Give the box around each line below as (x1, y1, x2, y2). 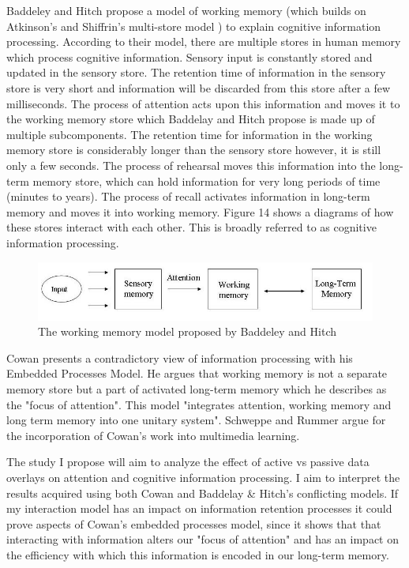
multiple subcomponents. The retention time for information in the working (6, 126, 373, 142)
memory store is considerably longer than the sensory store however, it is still (6, 141, 381, 158)
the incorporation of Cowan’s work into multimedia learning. (6, 427, 300, 443)
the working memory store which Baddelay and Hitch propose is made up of (6, 111, 375, 127)
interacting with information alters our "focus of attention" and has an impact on (6, 531, 400, 547)
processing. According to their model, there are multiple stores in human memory (6, 33, 401, 50)
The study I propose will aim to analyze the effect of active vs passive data (6, 453, 370, 470)
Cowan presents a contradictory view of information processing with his (6, 349, 353, 366)
